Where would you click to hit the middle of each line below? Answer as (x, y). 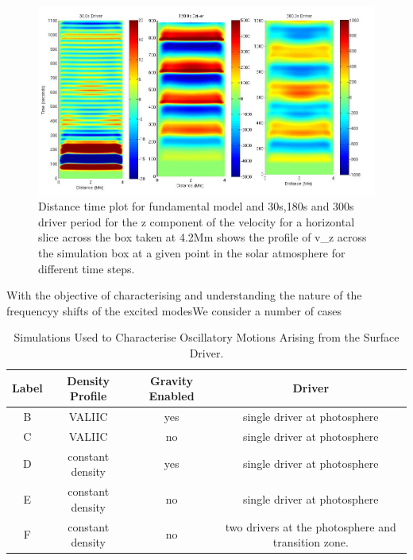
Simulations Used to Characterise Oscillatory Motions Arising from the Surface (206, 337)
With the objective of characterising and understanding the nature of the (184, 295)
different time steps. (87, 268)
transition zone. (311, 542)
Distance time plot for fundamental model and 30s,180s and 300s (196, 206)
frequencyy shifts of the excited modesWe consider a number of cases (174, 310)
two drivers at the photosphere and (311, 526)
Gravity (172, 380)
